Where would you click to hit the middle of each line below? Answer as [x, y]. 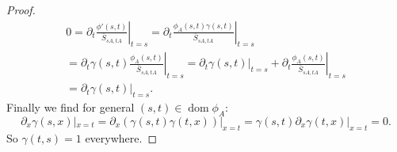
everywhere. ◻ [121, 137]
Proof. [21, 9]
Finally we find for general [71, 107]
